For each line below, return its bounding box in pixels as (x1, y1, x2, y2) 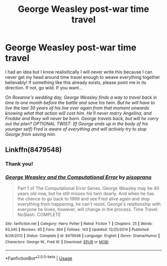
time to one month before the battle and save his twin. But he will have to (5, 99, 155, 105)
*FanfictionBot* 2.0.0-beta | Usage (5, 255, 73, 261)
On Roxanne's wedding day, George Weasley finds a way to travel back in (5, 94, 158, 100)
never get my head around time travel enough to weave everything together (5, 74, 161, 80)
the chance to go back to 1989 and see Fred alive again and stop (17, 196, 150, 201)
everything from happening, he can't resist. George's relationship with (17, 201, 161, 207)
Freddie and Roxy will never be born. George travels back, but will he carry (5, 115, 159, 121)
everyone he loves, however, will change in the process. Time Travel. (17, 206, 159, 212)
